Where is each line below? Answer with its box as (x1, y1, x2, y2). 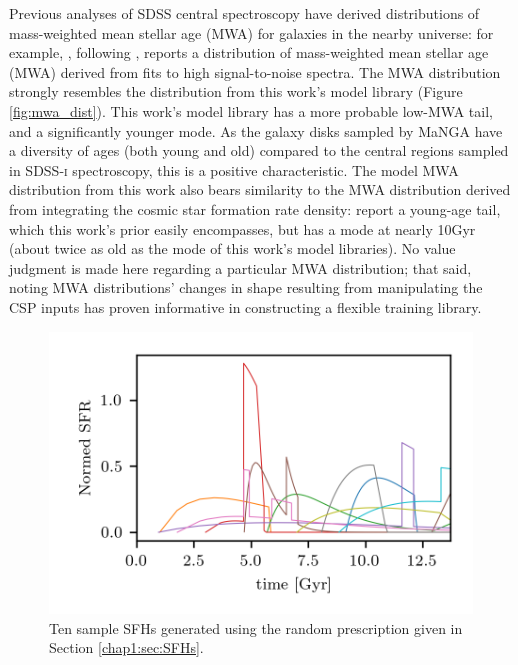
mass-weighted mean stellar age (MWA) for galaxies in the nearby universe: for (9, 22, 494, 43)
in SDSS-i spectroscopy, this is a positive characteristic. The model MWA (9, 159, 459, 180)
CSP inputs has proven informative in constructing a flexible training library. (9, 296, 482, 317)
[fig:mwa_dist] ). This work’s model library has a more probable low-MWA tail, (9, 100, 493, 121)
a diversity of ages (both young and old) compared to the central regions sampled (9, 140, 509, 161)
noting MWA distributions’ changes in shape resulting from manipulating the (9, 277, 483, 298)
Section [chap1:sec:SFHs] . (49, 637, 204, 658)
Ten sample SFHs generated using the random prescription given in (49, 617, 463, 638)
